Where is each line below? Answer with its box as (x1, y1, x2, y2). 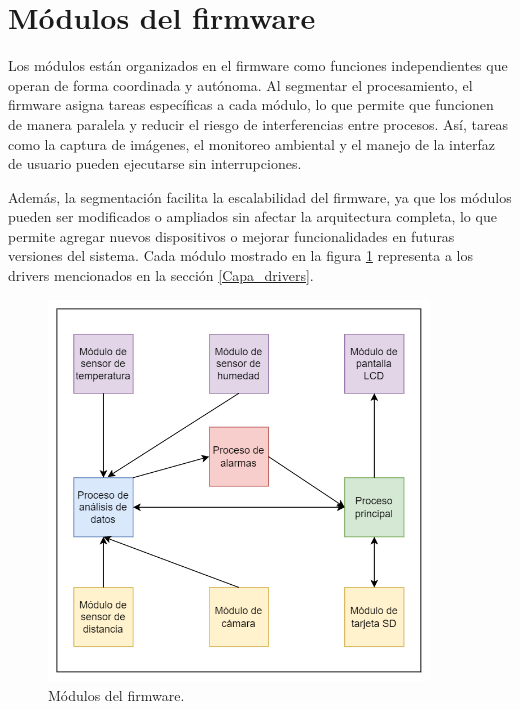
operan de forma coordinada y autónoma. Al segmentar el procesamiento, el (8, 74, 473, 95)
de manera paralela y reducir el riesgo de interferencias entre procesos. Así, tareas (8, 113, 509, 134)
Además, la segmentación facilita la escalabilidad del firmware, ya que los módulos (8, 186, 512, 207)
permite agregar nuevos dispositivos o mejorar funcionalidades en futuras (8, 225, 455, 246)
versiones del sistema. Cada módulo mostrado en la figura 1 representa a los (8, 245, 474, 266)
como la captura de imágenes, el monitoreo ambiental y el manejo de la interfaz (8, 133, 496, 154)
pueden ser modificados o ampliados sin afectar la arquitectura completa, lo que (8, 206, 497, 227)
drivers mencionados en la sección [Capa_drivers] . (8, 265, 314, 286)
